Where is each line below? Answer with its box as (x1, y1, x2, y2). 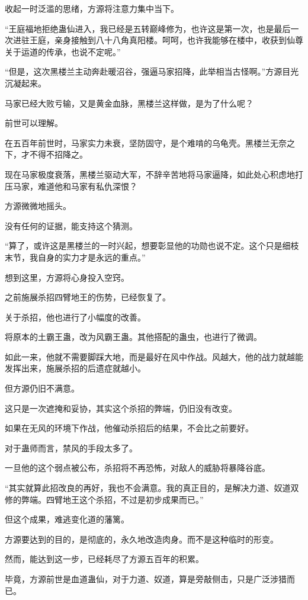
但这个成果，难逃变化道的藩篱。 (5, 513, 129, 525)
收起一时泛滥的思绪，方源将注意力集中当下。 (5, 2, 179, 14)
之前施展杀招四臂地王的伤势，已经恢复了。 (5, 291, 171, 303)
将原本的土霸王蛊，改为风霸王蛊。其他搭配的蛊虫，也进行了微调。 (5, 331, 262, 343)
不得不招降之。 (29, 148, 88, 161)
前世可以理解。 (5, 117, 63, 129)
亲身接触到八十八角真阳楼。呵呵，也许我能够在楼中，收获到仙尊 (54, 34, 303, 46)
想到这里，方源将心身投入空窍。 (5, 271, 129, 283)
